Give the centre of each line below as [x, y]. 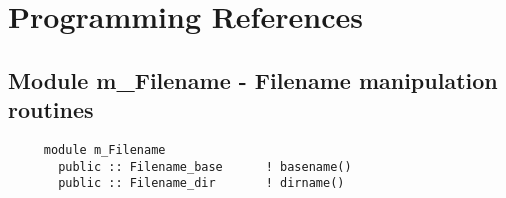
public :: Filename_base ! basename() [205, 166]
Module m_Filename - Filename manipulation [253, 79]
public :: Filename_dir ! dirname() [201, 183]
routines [51, 109]
